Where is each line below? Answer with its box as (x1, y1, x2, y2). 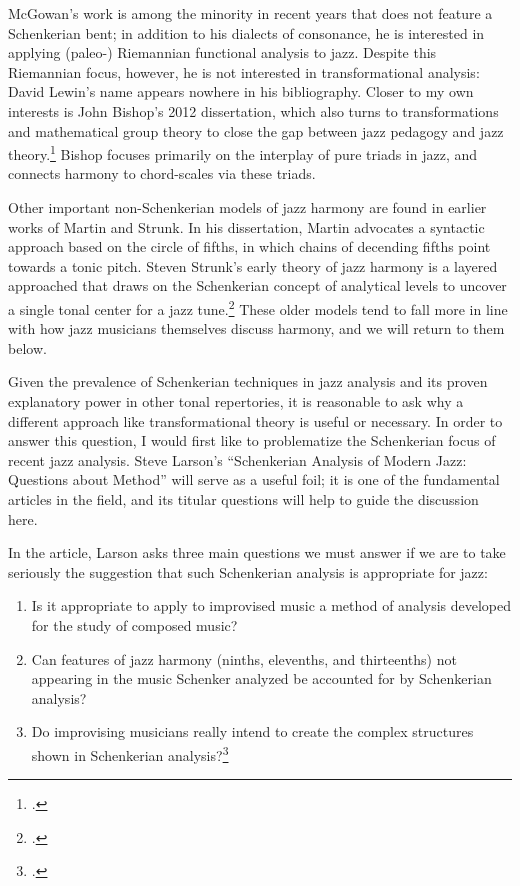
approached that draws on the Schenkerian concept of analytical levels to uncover (8, 275, 507, 296)
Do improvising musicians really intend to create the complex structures (31, 721, 474, 742)
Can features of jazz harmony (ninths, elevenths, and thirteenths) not (31, 648, 457, 669)
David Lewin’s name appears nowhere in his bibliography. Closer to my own (8, 81, 474, 102)
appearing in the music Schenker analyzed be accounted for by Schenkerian (31, 668, 492, 689)
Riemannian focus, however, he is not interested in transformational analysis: (8, 61, 480, 82)
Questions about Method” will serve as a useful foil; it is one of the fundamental (8, 469, 500, 490)
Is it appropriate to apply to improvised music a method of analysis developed (31, 595, 512, 616)
